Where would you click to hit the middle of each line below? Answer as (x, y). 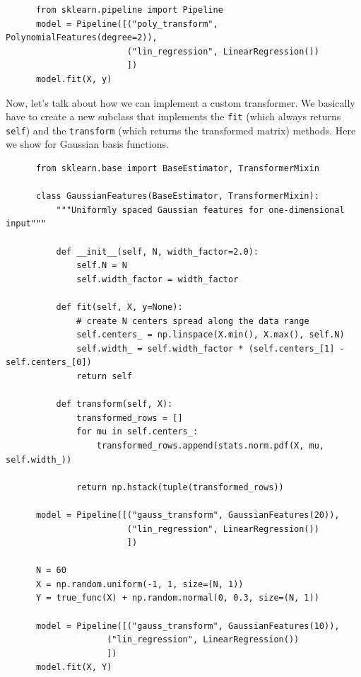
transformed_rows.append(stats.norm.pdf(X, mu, (211, 445)
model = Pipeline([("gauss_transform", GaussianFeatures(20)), (188, 515)
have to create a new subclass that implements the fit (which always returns (173, 116)
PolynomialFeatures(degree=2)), (82, 38)
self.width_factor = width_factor (158, 279)
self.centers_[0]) (49, 363)
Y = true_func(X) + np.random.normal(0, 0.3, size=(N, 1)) (177, 598)
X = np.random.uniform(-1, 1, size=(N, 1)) (140, 584)
